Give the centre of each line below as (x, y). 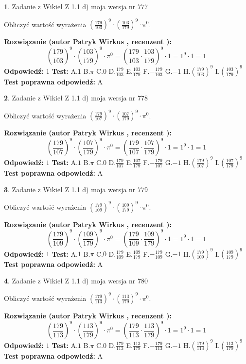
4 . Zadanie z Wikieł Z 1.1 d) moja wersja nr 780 (76, 280)
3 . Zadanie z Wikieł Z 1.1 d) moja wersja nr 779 (76, 189)
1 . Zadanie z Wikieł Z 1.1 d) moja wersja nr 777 (76, 6)
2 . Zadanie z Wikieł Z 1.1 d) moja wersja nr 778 (76, 98)
